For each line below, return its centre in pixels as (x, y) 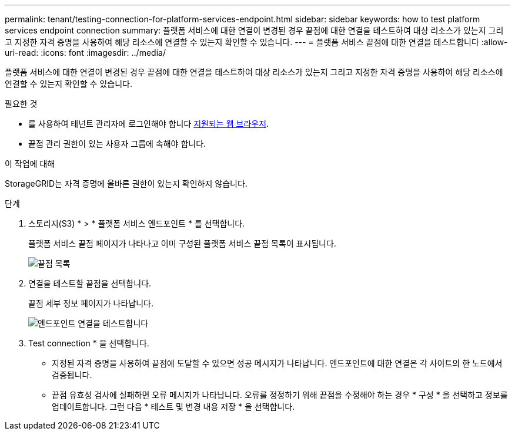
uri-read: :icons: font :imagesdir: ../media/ (85, 53)
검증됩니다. (72, 375)
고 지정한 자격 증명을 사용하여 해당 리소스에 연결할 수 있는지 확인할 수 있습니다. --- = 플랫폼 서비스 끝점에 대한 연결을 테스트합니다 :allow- (256, 42)
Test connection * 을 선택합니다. (89, 343)
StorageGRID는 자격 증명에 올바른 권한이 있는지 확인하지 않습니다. (126, 183)
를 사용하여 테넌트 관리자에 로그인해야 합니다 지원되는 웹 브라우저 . (149, 124)
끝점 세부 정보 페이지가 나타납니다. (91, 303)
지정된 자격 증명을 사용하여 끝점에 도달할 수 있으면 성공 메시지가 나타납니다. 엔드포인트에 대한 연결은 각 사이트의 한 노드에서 (277, 363)
